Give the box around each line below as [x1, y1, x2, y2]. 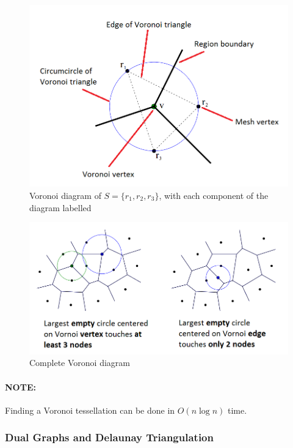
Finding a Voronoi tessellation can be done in [5, 403, 175, 416]
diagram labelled [29, 201, 92, 214]
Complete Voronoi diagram [29, 356, 130, 369]
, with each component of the [159, 189, 269, 202]
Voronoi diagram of [29, 189, 101, 202]
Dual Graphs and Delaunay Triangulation [5, 430, 214, 445]
